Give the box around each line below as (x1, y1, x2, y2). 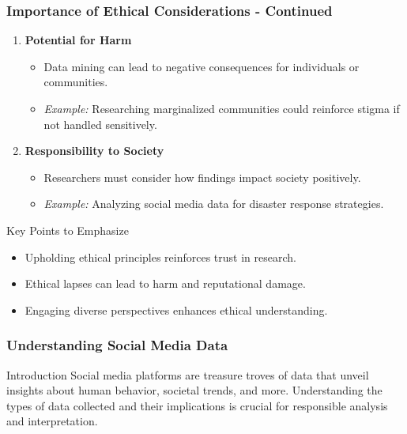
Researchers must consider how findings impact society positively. (43, 168, 361, 185)
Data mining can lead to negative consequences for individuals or (43, 58, 360, 74)
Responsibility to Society (24, 142, 164, 159)
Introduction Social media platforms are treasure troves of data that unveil (6, 366, 369, 383)
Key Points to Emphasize (6, 221, 129, 238)
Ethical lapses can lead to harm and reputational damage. (24, 275, 306, 292)
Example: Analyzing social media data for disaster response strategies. (43, 195, 384, 212)
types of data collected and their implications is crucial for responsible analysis (6, 397, 388, 413)
